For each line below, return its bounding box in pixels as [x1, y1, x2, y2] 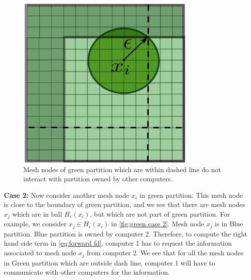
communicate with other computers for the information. [4, 267, 170, 277]
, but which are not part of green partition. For [90, 208, 230, 219]
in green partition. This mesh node [140, 190, 243, 200]
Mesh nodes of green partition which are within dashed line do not [23, 164, 221, 174]
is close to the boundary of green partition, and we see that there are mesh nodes [4, 199, 245, 209]
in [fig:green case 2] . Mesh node [111, 219, 204, 229]
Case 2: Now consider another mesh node [4, 190, 129, 200]
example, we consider [4, 219, 67, 229]
